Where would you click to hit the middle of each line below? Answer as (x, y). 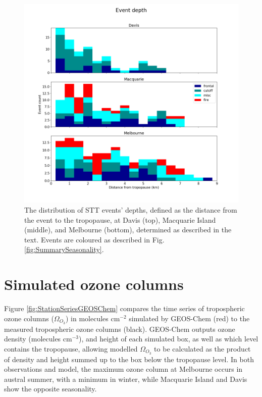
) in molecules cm (93, 318)
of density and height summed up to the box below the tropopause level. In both (129, 359)
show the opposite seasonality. (50, 389)
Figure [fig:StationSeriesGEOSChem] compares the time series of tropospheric (124, 308)
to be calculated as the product (202, 348)
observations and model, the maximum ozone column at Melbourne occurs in (123, 369)
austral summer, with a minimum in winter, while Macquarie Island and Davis (126, 379)
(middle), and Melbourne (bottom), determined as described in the (128, 230)
